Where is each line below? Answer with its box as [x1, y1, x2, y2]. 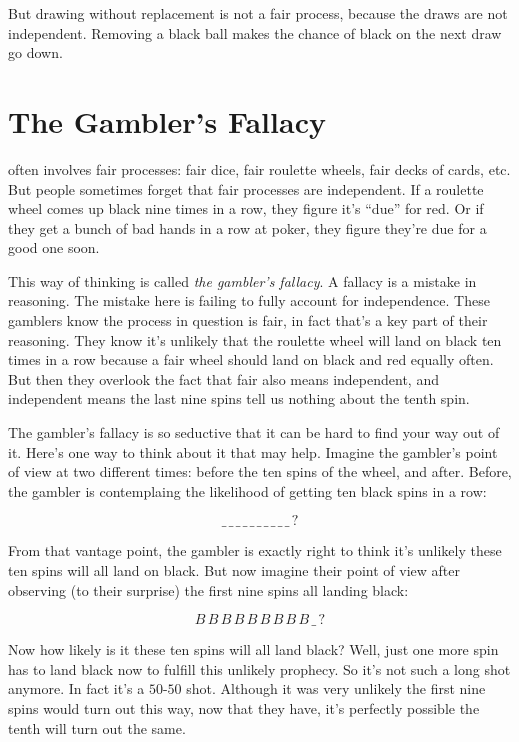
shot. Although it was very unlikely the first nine [186, 678, 486, 699]
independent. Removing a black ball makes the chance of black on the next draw [8, 22, 502, 43]
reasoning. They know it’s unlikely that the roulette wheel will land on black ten [8, 329, 502, 350]
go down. [8, 42, 63, 63]
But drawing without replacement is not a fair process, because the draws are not [8, 3, 508, 23]
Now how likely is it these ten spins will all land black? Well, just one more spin [8, 639, 499, 660]
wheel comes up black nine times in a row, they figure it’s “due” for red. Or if [8, 198, 484, 219]
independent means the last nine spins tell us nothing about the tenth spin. [8, 388, 470, 409]
